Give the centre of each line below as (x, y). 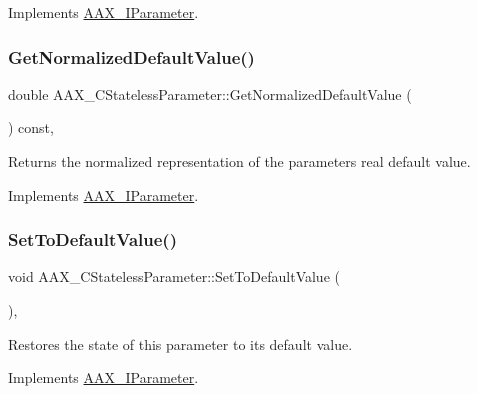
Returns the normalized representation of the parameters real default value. (239, 161)
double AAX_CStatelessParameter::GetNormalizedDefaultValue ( (210, 93)
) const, (31, 127)
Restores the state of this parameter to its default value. (180, 343)
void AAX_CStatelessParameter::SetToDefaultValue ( (174, 276)
